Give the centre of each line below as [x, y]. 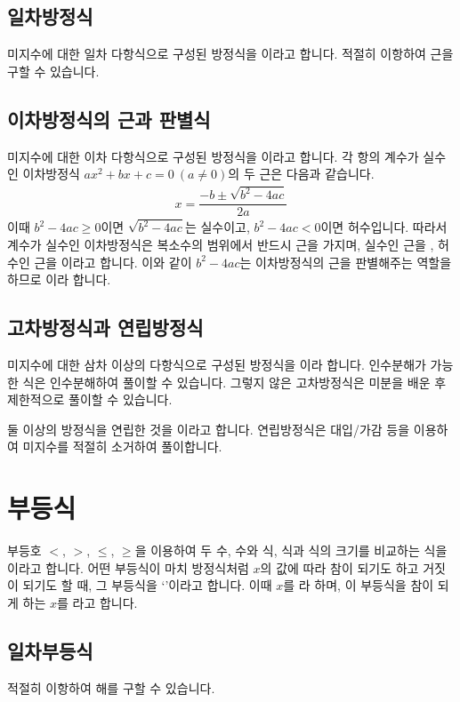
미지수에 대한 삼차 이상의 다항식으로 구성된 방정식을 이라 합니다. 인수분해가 [217, 365]
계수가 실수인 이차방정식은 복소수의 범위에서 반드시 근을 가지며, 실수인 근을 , [221, 245]
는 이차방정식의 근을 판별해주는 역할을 [346, 262]
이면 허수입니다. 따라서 [384, 227]
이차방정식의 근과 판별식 [109, 119]
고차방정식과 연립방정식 [105, 327]
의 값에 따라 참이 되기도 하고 [339, 567]
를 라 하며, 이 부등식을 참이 [359, 585]
